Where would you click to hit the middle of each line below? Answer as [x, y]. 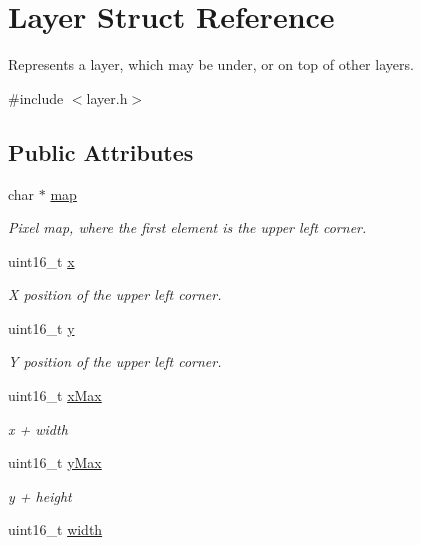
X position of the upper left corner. [115, 294]
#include [36, 97]
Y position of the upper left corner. [115, 361]
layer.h [107, 97]
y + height [40, 495]
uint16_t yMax [55, 462]
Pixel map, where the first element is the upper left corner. [187, 227]
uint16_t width [55, 529]
